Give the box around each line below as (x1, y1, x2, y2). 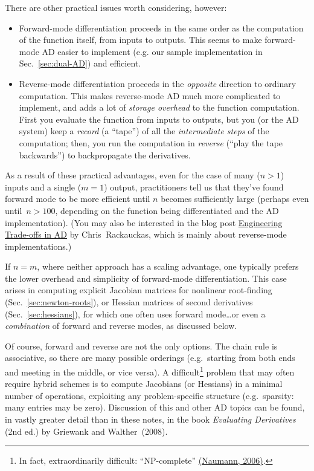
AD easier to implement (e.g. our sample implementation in (42, 45, 263, 57)
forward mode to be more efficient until (5, 192, 150, 205)
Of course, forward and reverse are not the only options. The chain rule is (5, 339, 278, 352)
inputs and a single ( (5, 180, 82, 193)
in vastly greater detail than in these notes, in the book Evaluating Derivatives (5, 413, 296, 426)
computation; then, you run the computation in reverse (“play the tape (19, 136, 283, 149)
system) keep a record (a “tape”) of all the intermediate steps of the (19, 125, 269, 137)
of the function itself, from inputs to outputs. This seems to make (19, 33, 262, 46)
